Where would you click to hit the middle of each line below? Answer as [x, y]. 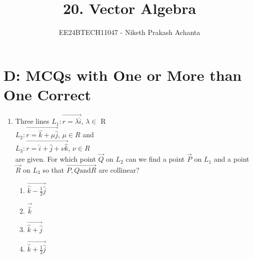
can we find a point [155, 159]
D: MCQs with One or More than [123, 75]
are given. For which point [55, 159]
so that [53, 169]
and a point [231, 159]
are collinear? [119, 169]
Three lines [32, 121]
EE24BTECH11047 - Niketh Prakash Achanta [129, 32]
